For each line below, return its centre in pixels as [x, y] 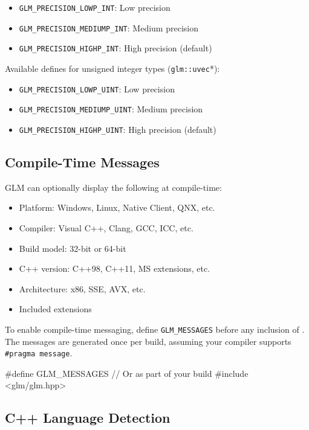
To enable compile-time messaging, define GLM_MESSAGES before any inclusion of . [155, 329]
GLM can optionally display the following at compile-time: [113, 187]
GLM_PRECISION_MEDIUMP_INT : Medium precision [109, 27]
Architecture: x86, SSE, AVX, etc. [82, 288]
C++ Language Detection [88, 418]
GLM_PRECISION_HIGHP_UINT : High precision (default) [118, 129]
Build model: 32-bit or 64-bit [73, 248]
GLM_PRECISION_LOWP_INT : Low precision [95, 7]
